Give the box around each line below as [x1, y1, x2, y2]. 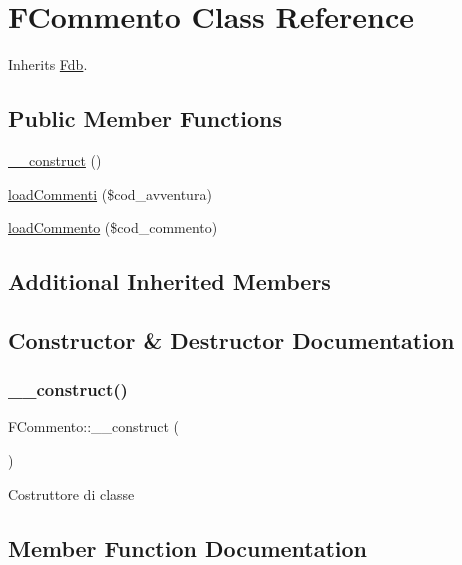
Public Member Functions [8, 103, 282, 134]
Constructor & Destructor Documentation [8, 324, 455, 355]
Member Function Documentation [8, 532, 368, 563]
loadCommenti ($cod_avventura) [8, 183, 212, 204]
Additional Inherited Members [8, 266, 331, 297]
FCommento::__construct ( [8, 416, 180, 437]
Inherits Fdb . [8, 54, 88, 75]
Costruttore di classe [8, 483, 135, 504]
